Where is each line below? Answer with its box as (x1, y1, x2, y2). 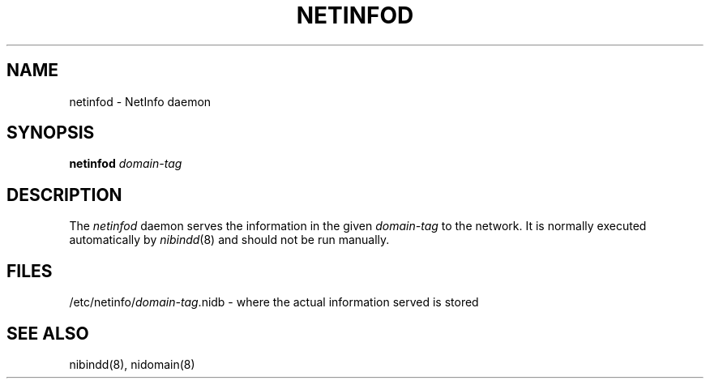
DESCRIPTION (6, 184, 122, 205)
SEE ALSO (6, 323, 89, 344)
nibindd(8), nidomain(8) (69, 357, 195, 371)
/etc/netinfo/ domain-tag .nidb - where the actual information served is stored (69, 295, 479, 310)
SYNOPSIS (6, 122, 95, 143)
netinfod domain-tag (69, 156, 182, 171)
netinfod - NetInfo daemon (69, 94, 212, 109)
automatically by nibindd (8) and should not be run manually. (69, 233, 390, 247)
